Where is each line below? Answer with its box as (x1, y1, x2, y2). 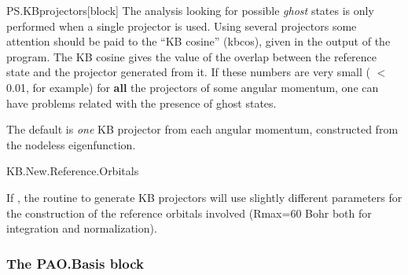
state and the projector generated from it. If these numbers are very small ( (6, 64, 370, 80)
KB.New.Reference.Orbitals (6, 163, 139, 179)
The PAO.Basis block (6, 253, 144, 273)
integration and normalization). (6, 220, 157, 236)
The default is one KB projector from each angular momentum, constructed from (6, 121, 399, 137)
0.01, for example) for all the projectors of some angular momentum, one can (6, 79, 379, 95)
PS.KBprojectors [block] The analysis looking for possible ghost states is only (6, 2, 374, 18)
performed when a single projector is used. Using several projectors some (6, 17, 357, 34)
